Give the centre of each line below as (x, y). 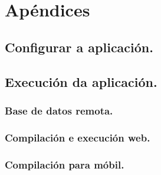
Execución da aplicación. (81, 81)
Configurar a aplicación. (79, 47)
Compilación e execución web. (78, 137)
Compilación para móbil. (65, 164)
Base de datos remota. (59, 110)
